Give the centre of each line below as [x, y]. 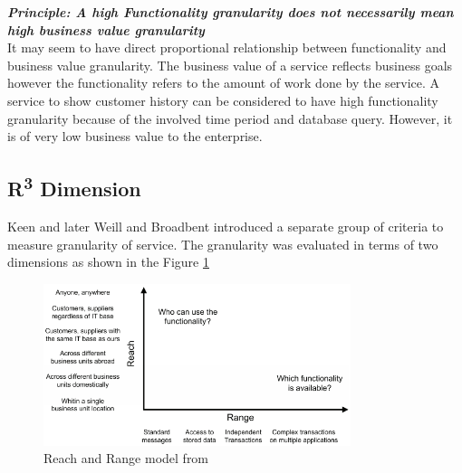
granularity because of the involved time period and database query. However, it [230, 118]
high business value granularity [106, 29]
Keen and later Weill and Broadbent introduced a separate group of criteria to [226, 226]
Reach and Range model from [126, 458]
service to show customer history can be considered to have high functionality [223, 100]
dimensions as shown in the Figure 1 [108, 262]
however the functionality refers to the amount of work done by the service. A [224, 83]
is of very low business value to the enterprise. [135, 136]
